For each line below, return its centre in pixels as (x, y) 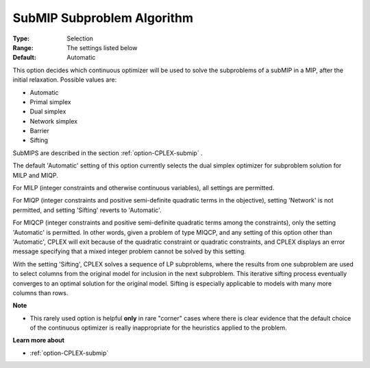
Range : (23, 47)
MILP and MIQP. (35, 175)
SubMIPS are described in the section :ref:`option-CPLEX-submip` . (108, 153)
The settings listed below (102, 47)
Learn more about (39, 341)
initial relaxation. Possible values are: (65, 80)
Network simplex (54, 121)
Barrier (39, 131)
